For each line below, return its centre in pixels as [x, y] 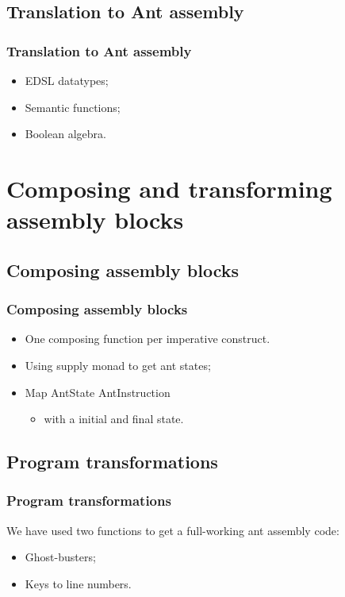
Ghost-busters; [60, 557]
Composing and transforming [169, 188]
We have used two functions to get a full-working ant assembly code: [173, 530]
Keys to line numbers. [78, 583]
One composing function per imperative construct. [148, 339]
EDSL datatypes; [67, 80]
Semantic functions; [73, 107]
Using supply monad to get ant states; [118, 365]
